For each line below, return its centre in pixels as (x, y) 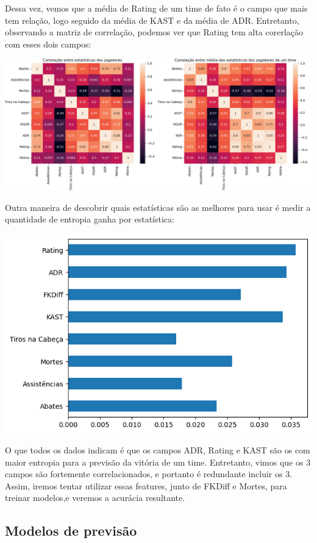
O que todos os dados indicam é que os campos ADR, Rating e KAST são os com (158, 450)
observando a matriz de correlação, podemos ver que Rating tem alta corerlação (154, 32)
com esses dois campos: (48, 44)
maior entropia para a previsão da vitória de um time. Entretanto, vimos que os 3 (158, 462)
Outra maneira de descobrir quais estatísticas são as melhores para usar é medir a (158, 207)
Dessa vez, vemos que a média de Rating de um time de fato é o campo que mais (156, 8)
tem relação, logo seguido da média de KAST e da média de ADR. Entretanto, (152, 20)
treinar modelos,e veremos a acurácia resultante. (95, 498)
